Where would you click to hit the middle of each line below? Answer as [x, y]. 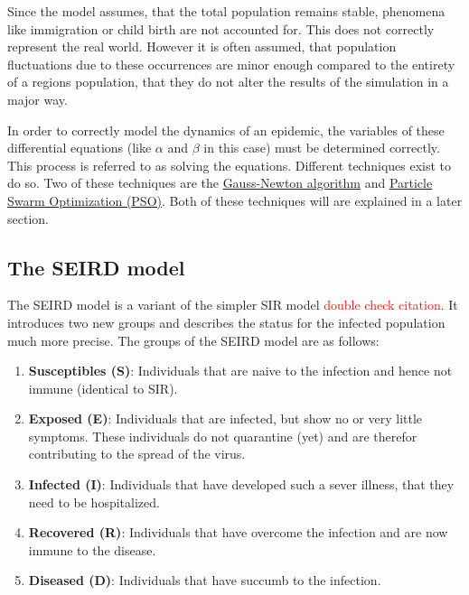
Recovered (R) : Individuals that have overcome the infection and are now [238, 532]
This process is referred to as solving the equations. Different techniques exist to [230, 165]
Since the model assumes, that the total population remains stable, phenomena [226, 11]
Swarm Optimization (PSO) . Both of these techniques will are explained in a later [235, 200]
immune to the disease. [92, 549]
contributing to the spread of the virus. [137, 454]
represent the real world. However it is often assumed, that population [202, 46]
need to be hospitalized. [94, 502]
